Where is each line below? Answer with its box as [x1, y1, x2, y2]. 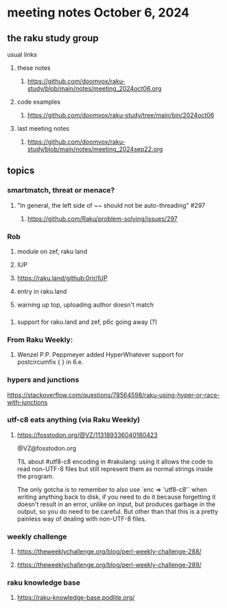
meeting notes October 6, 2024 [7, 5, 190, 21]
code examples [16, 98, 60, 106]
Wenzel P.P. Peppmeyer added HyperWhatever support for [16, 351, 184, 359]
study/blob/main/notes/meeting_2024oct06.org [27, 85, 162, 92]
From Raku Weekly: [7, 335, 73, 345]
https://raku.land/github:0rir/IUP [16, 274, 108, 282]
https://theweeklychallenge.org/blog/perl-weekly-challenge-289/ [16, 561, 202, 569]
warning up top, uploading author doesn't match [16, 301, 154, 309]
